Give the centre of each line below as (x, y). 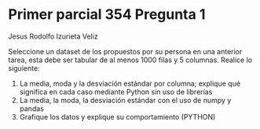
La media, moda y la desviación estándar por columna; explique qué (130, 83)
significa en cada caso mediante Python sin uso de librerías (116, 91)
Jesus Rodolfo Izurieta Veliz (53, 36)
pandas (32, 109)
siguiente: (24, 68)
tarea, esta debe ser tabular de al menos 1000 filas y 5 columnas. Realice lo (130, 60)
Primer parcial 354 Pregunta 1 (107, 15)
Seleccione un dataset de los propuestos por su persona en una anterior (125, 51)
